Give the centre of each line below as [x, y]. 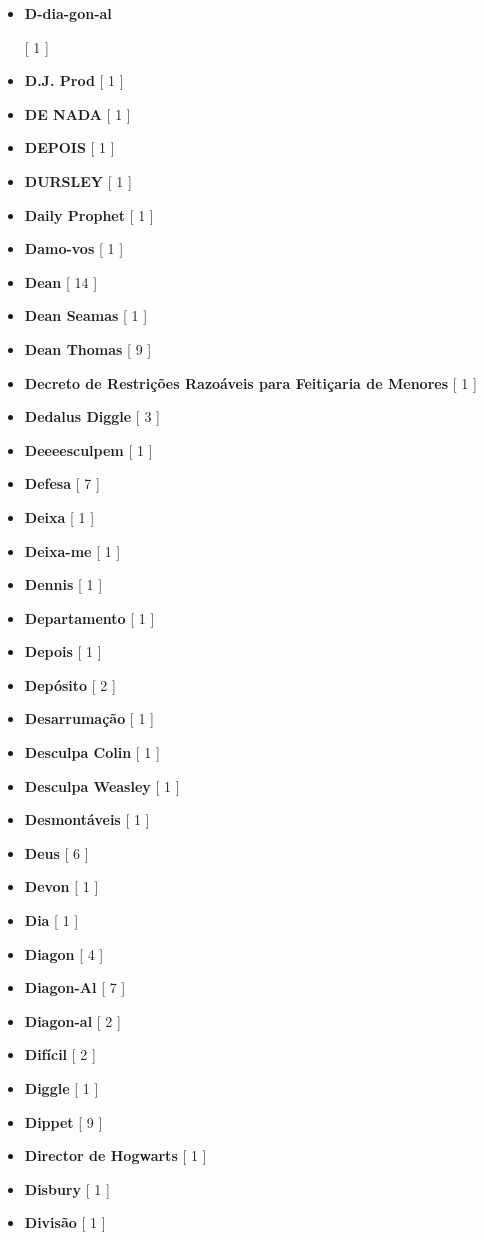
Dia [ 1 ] [51, 920]
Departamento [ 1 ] [89, 617]
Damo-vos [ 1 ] [74, 248]
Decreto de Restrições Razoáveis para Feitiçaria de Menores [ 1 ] [250, 382]
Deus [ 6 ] [56, 852]
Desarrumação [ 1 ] [89, 718]
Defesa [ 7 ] [62, 483]
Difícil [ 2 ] [60, 1054]
